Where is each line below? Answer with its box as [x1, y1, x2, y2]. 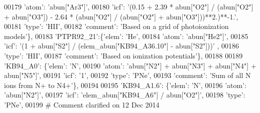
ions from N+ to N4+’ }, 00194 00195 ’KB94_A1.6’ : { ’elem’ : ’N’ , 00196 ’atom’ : [4, 79, 247, 90]
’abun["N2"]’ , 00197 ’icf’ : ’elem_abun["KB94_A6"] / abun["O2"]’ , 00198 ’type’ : [4, 89, 245, 100]
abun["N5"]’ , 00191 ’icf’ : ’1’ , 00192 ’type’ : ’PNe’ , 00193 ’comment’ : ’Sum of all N [4, 70, 251, 80]
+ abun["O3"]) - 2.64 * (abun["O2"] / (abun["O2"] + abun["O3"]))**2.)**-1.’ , [4, 11, 238, 21]
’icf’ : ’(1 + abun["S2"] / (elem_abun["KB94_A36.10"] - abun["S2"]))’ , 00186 [4, 40, 239, 51]
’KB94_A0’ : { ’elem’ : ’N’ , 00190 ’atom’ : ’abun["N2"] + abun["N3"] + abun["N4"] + [4, 60, 256, 70]
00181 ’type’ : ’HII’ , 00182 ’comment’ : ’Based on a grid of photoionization [4, 21, 229, 31]
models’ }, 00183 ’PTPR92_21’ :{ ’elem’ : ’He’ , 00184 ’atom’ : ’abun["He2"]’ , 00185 [4, 30, 248, 41]
